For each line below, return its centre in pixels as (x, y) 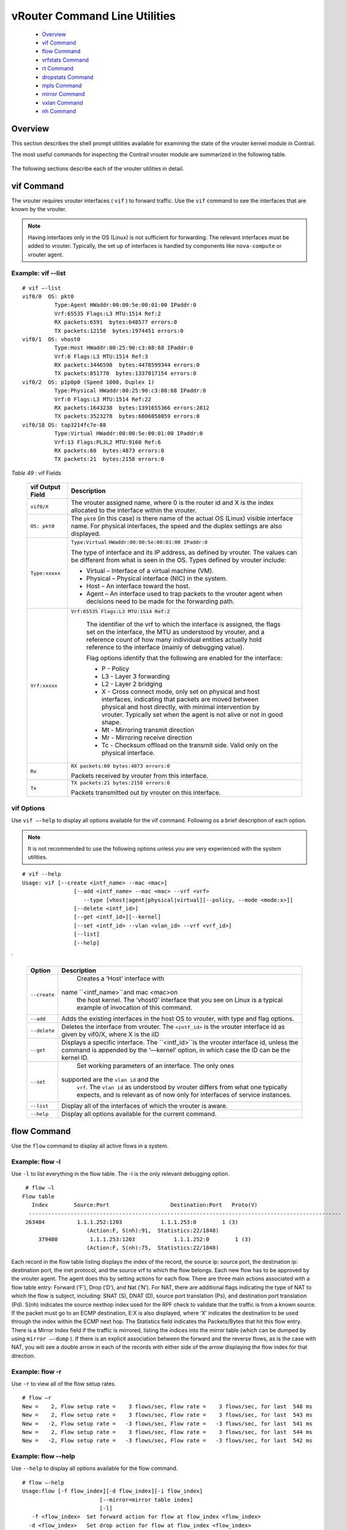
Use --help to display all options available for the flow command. (95, 1468)
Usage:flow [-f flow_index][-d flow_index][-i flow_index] (113, 1491)
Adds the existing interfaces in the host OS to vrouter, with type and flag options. (178, 1019)
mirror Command (63, 94)
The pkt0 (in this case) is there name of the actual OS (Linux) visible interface (182, 518)
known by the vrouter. (39, 209)
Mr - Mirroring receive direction (147, 737)
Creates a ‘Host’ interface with (121, 979)
